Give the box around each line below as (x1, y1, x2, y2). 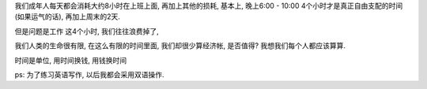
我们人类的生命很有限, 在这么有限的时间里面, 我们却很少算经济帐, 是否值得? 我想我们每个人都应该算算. (14, 41, 346, 50)
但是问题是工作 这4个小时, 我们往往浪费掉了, (14, 26, 159, 35)
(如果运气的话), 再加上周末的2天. (14, 12, 120, 21)
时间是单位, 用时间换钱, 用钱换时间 (14, 55, 127, 65)
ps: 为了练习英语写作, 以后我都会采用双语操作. (14, 69, 164, 79)
